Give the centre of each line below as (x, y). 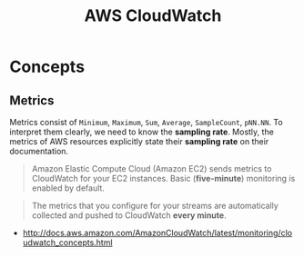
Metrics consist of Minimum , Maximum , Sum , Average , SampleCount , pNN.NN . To (147, 122)
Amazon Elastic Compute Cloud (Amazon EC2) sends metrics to (152, 168)
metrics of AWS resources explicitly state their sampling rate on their (139, 141)
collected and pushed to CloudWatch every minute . (129, 215)
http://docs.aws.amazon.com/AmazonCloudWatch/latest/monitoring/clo (157, 233)
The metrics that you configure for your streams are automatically (155, 206)
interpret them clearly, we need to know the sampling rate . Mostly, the (142, 132)
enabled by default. (68, 188)
